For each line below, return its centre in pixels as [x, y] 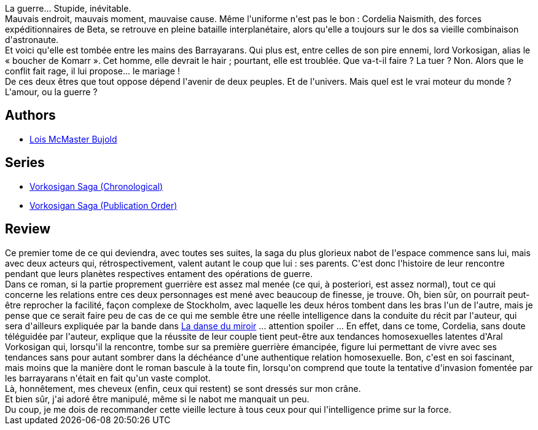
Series [25, 163]
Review [28, 229]
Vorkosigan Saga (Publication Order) [103, 205]
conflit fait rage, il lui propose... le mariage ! [92, 71]
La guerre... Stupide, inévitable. [68, 8]
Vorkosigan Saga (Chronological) [96, 186]
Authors [30, 115]
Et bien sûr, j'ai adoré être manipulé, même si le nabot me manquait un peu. [157, 399]
